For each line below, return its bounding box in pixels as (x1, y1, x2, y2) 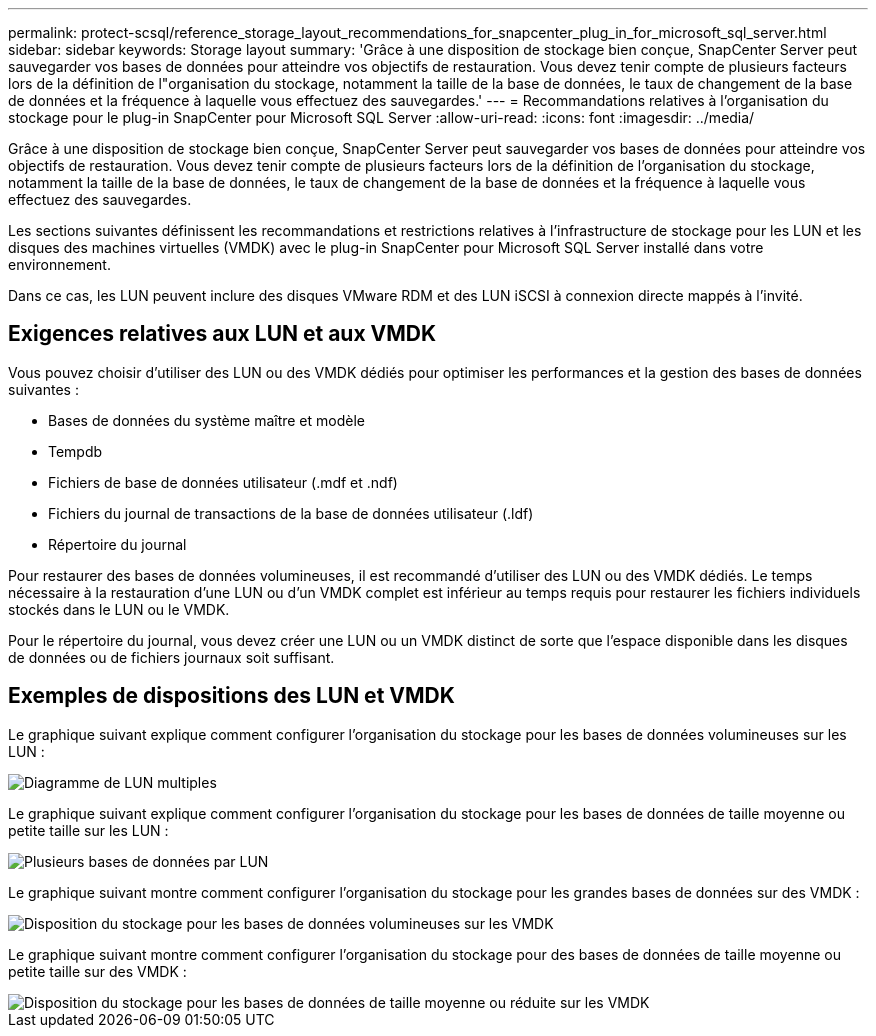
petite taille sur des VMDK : (8, 962, 187, 980)
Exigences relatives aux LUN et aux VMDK (8, 321, 437, 347)
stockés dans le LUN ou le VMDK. (8, 600, 230, 618)
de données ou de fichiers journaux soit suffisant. (8, 648, 335, 666)
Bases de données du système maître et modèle (48, 411, 365, 429)
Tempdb (48, 442, 103, 460)
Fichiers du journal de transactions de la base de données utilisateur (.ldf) (48, 504, 534, 522)
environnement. (8, 256, 111, 273)
